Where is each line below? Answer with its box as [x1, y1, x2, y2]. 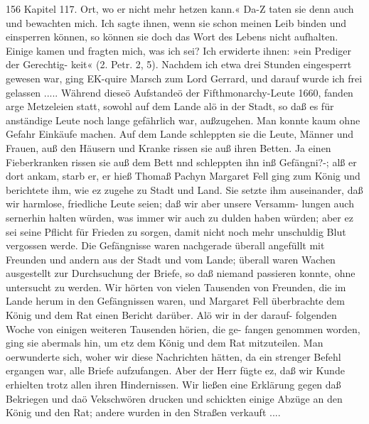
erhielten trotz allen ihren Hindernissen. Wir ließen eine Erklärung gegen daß [6, 377, 341, 392]
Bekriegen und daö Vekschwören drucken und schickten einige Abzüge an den [6, 391, 343, 406]
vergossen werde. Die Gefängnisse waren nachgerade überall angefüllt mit [6, 238, 325, 253]
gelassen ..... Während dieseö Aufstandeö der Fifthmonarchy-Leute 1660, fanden [6, 85, 353, 99]
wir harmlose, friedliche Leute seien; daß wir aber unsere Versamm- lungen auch [6, 196, 354, 211]
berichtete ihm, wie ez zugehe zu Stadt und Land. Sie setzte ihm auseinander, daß [6, 182, 363, 197]
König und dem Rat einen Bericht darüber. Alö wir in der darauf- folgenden [6, 308, 337, 322]
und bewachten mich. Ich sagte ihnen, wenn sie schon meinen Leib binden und [6, 15, 347, 30]
